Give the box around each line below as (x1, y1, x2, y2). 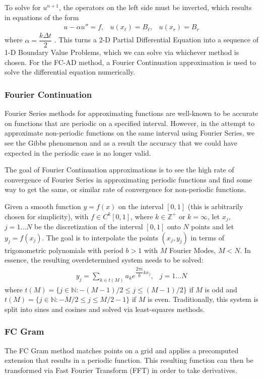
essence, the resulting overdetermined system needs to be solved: (5, 255, 204, 265)
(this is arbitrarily (187, 201, 243, 212)
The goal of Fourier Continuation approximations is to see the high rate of (5, 164, 234, 175)
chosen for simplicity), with (5, 211, 89, 221)
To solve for (5, 2, 41, 12)
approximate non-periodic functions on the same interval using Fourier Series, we (5, 128, 255, 138)
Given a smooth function (5, 201, 81, 212)
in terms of (190, 232, 225, 242)
